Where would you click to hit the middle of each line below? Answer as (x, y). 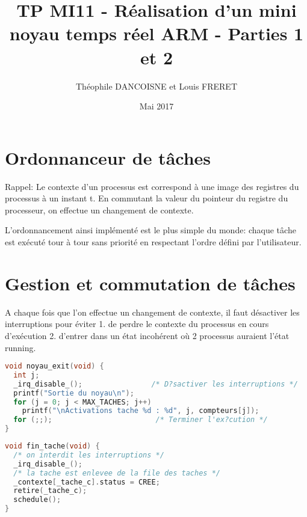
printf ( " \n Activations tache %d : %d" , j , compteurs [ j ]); (141, 411)
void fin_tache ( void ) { (52, 446)
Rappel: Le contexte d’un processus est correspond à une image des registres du (152, 186)
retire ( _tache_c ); (50, 491)
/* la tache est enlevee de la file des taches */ (117, 473)
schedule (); (37, 500)
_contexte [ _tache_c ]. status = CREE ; (87, 482)
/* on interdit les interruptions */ (89, 455)
